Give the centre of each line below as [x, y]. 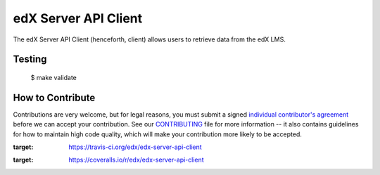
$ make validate [53, 77]
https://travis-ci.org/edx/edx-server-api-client [135, 147]
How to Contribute [54, 97]
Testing [30, 59]
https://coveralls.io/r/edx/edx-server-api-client [136, 160]
